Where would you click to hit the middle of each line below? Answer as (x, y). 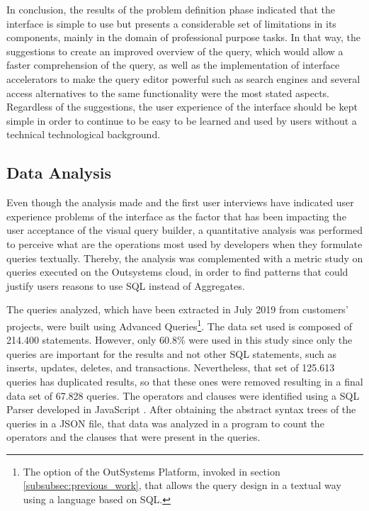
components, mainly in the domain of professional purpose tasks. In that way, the (183, 37)
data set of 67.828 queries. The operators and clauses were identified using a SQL (183, 395)
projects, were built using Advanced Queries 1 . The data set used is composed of (179, 325)
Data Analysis (59, 173)
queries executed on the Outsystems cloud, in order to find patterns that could (177, 272)
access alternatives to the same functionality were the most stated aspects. (168, 92)
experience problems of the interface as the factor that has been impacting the (176, 216)
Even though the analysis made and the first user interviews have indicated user (180, 202)
